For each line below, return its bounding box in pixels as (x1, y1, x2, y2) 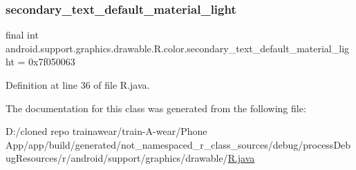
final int (6, 28, 39, 42)
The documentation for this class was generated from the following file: (6, 100, 306, 115)
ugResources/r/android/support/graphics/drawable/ (6, 151, 228, 165)
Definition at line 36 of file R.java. (6, 78, 150, 92)
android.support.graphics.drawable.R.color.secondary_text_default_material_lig (6, 41, 350, 55)
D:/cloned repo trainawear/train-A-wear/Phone (6, 124, 207, 138)
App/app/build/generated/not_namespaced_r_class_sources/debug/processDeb (6, 137, 351, 151)
